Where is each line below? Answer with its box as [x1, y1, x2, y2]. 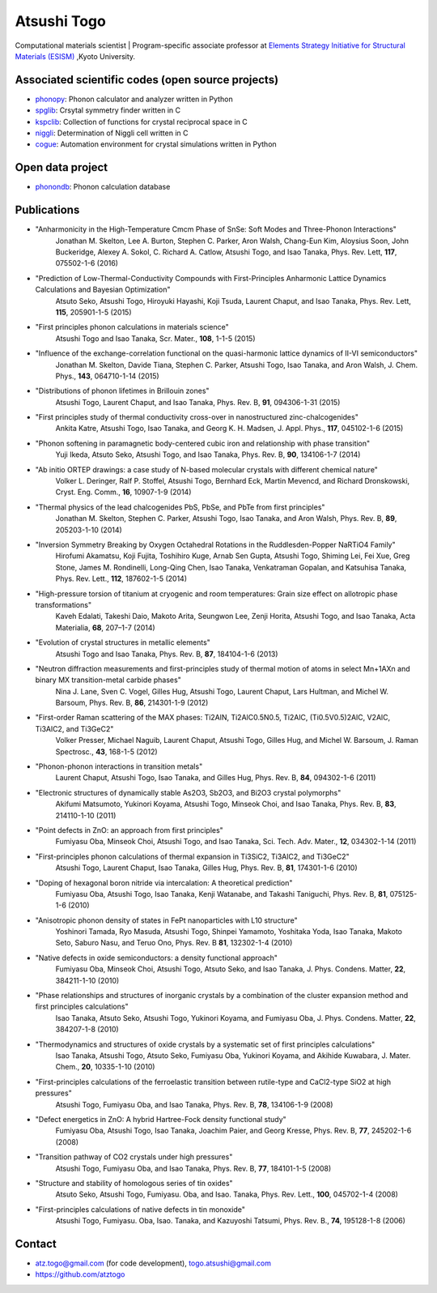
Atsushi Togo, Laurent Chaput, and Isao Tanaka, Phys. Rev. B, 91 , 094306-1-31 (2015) [55, 397, 341, 407]
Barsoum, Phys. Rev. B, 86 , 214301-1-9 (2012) [55, 698, 209, 708]
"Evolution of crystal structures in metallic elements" [35, 638, 210, 647]
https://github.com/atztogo [35, 1270, 125, 1279]
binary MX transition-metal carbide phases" [35, 675, 181, 685]
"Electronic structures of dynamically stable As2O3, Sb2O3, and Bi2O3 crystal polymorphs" [35, 787, 342, 797]
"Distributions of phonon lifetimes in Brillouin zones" [35, 386, 210, 396]
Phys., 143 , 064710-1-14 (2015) [55, 371, 159, 381]
